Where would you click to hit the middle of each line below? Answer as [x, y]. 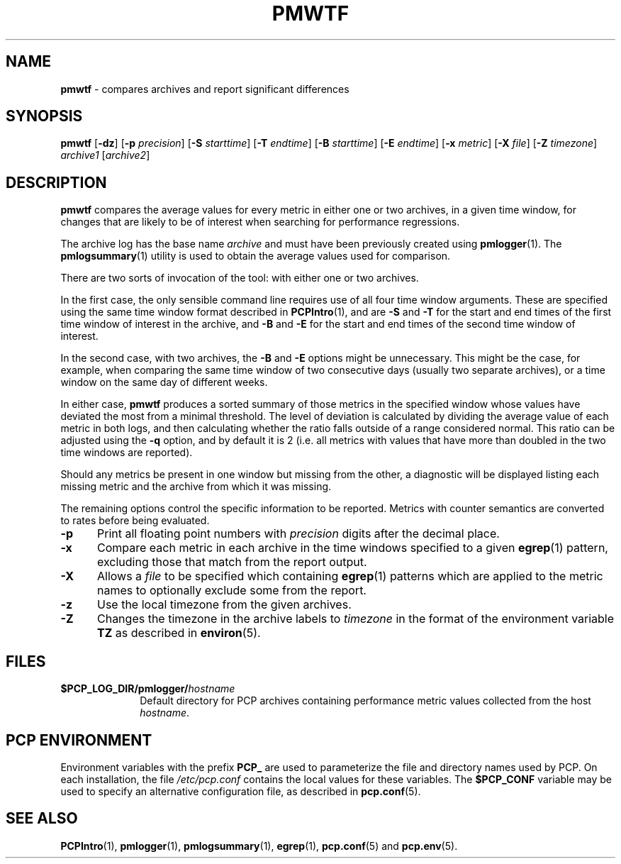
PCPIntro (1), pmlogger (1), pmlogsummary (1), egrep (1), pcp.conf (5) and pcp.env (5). [259, 846]
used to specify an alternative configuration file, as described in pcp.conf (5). [241, 791]
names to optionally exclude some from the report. [231, 591]
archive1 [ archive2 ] [105, 155]
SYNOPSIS [44, 116]
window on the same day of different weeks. [164, 382]
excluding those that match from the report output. [232, 562]
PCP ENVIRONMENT [79, 740]
